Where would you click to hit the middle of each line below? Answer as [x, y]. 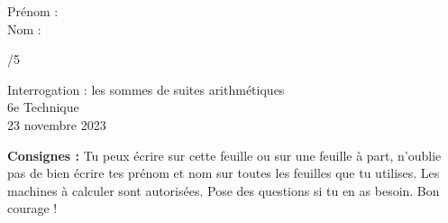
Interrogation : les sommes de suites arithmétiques [146, 89]
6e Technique [43, 107]
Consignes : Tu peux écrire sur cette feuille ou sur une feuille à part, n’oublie [224, 155]
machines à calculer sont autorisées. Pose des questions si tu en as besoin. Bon [224, 190]
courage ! [32, 208]
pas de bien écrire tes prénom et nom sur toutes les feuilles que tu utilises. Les [224, 173]
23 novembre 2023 [57, 124]
